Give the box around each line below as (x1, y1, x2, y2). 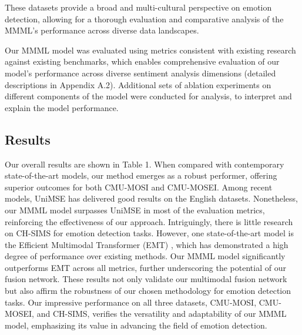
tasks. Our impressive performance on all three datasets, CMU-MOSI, (5, 296, 257, 308)
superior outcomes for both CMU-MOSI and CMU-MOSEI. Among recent (5, 180, 273, 193)
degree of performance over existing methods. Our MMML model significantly (5, 250, 286, 262)
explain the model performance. (5, 101, 119, 113)
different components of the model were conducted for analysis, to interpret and (5, 90, 292, 102)
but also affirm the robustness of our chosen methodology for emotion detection (5, 284, 291, 297)
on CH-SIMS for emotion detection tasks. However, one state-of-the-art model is (5, 227, 294, 239)
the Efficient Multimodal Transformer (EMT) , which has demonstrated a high (5, 238, 288, 250)
